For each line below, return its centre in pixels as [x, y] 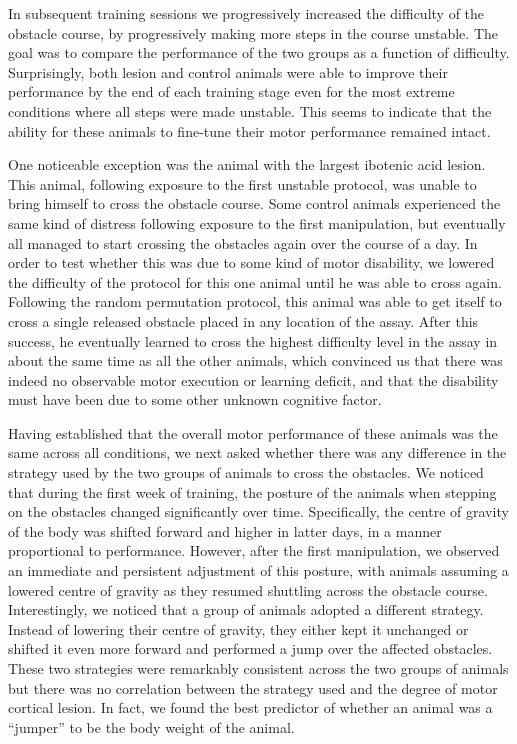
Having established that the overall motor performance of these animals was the [253, 432]
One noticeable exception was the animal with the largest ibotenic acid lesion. [247, 164]
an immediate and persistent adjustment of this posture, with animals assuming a [258, 570]
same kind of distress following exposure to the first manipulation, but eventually [257, 222]
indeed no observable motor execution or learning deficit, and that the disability [253, 379]
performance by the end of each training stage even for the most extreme [231, 91]
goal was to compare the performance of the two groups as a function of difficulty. [259, 52]
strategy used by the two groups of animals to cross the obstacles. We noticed [246, 472]
